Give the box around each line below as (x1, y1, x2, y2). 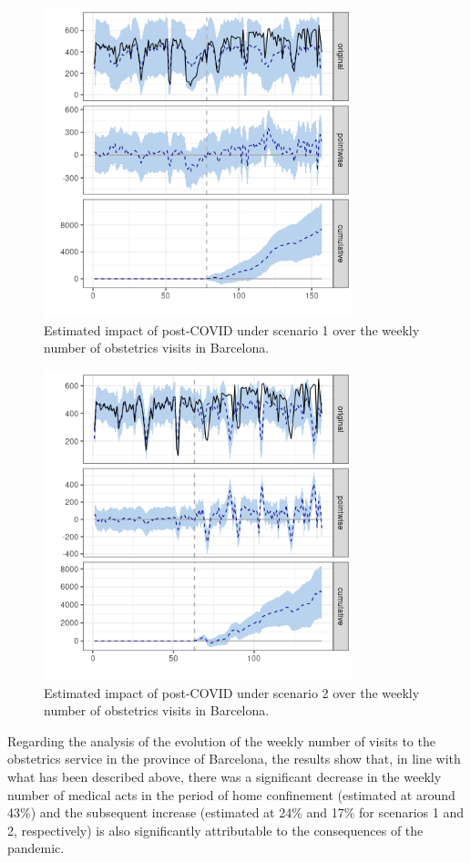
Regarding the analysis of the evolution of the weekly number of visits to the (7, 731, 435, 750)
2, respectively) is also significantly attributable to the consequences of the (7, 820, 424, 839)
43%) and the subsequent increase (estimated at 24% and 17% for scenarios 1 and (7, 803, 465, 822)
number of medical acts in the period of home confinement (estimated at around (7, 785, 456, 804)
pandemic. (7, 838, 65, 858)
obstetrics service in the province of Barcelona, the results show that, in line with (7, 749, 461, 768)
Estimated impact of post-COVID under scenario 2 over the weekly (44, 683, 420, 702)
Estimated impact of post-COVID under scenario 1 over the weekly (44, 320, 420, 339)
